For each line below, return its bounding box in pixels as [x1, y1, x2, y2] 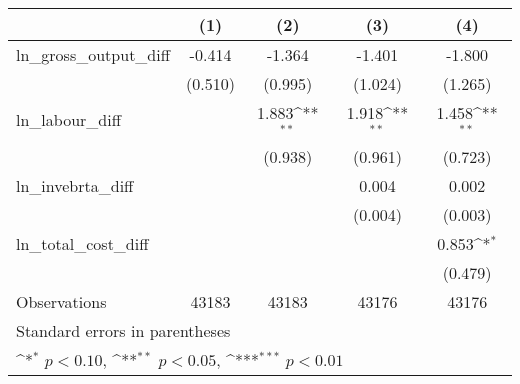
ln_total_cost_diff [16, 231, 149, 255]
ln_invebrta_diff [16, 173, 134, 197]
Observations [16, 289, 107, 313]
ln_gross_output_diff [16, 43, 171, 66]
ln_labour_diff [16, 108, 121, 132]
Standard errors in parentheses [16, 318, 231, 342]
